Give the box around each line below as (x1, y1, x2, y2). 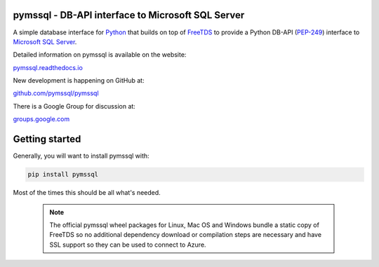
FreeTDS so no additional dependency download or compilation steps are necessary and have (49, 231, 322, 239)
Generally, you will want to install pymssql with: (13, 151, 150, 160)
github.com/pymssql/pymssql (13, 89, 99, 97)
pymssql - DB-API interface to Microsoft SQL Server (13, 9, 245, 21)
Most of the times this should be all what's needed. (13, 189, 161, 197)
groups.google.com (13, 115, 70, 123)
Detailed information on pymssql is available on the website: (13, 50, 187, 59)
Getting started (13, 133, 81, 145)
